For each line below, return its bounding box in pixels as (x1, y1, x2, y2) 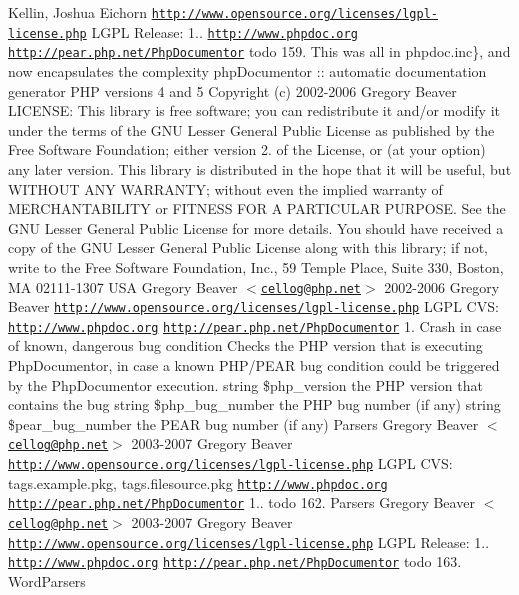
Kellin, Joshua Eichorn (8, 2, 147, 22)
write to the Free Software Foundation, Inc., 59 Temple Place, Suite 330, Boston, (8, 256, 504, 277)
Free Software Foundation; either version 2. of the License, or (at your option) (8, 139, 486, 160)
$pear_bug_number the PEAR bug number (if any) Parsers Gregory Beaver (8, 413, 479, 434)
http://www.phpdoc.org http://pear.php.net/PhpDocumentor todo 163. (8, 551, 462, 572)
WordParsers (8, 571, 86, 592)
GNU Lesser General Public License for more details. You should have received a (8, 217, 504, 238)
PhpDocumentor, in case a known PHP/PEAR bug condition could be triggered (8, 355, 500, 376)
